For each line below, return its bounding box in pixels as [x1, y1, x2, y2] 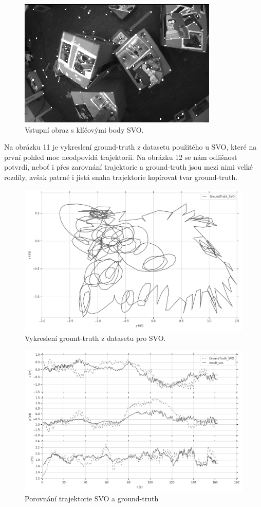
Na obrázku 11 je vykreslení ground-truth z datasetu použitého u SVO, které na [4, 141, 257, 152]
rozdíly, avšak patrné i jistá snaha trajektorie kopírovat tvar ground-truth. [4, 171, 238, 182]
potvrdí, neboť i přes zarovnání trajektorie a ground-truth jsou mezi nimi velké [4, 161, 253, 172]
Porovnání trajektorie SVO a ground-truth [25, 493, 159, 504]
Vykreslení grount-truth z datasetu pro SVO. [25, 332, 166, 343]
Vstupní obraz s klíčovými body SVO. [25, 124, 144, 135]
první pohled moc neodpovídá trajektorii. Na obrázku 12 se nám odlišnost [4, 151, 237, 162]
